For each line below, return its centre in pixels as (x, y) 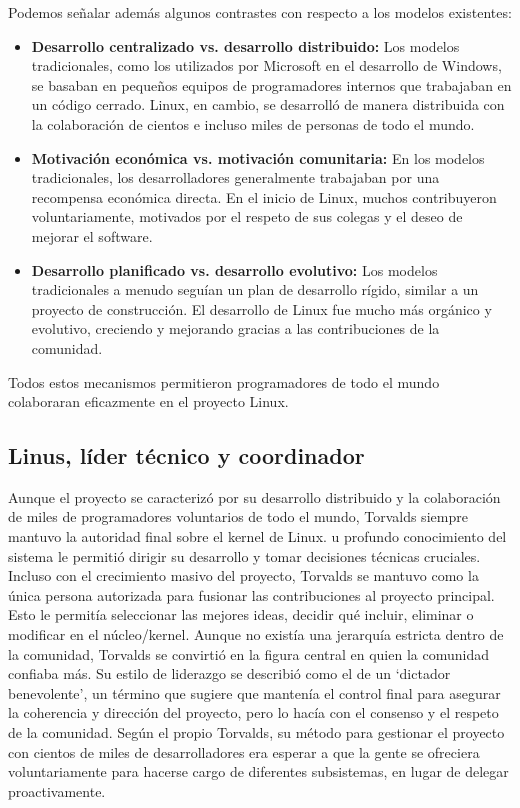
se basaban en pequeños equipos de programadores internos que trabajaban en (271, 84)
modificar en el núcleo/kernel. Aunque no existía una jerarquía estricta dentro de (256, 634)
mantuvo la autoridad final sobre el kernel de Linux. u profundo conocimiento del (257, 536)
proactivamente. (57, 790)
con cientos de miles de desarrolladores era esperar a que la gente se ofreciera (244, 751)
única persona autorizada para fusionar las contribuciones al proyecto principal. (251, 594)
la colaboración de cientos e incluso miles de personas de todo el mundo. (253, 123)
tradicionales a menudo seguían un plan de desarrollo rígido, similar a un (255, 289)
